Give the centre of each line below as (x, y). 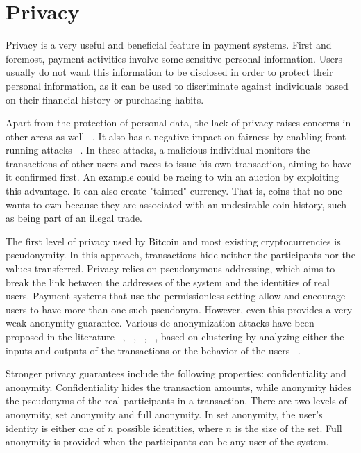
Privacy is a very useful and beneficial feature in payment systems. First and (169, 45)
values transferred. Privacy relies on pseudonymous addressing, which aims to (170, 269)
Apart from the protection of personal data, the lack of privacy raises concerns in (178, 123)
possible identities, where (170, 428)
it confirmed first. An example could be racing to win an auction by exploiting (173, 177)
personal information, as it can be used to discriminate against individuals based (177, 85)
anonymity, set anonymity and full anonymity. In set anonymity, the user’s (164, 414)
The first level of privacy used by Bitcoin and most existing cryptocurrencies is (173, 241)
